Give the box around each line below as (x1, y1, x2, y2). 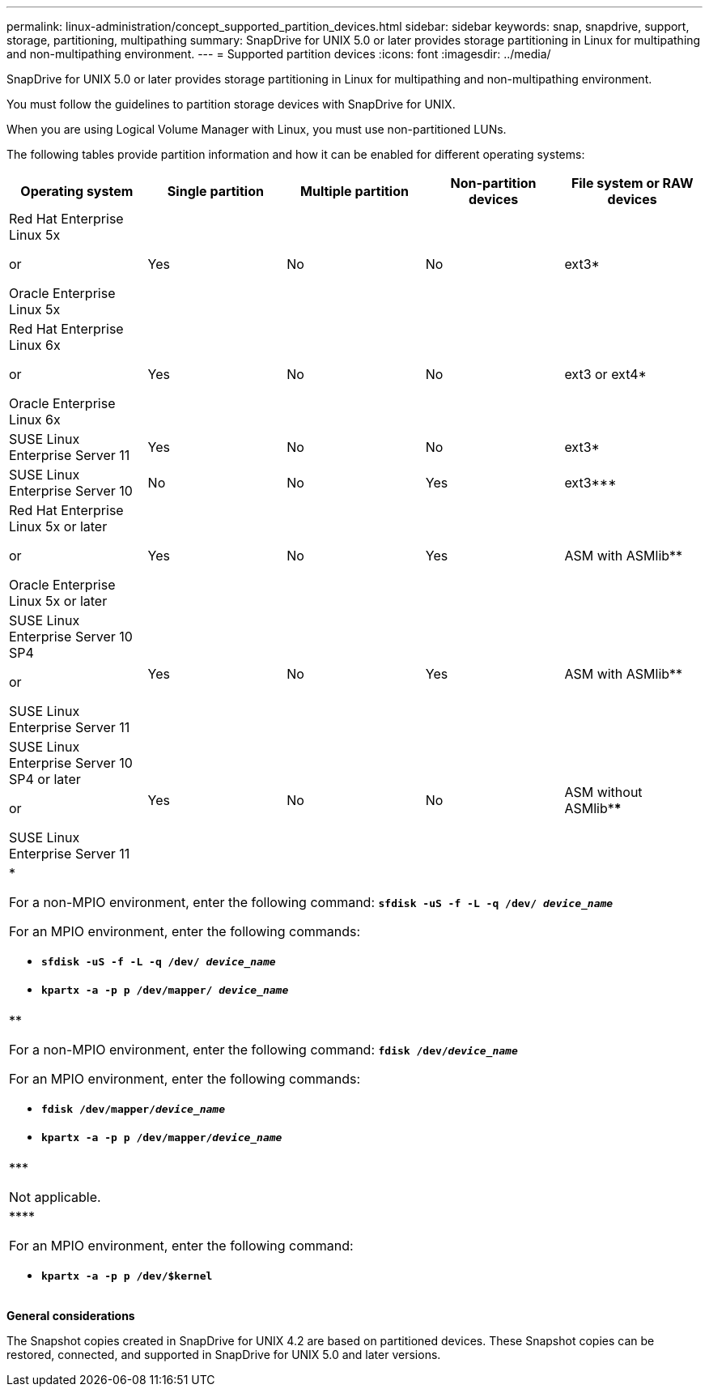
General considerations (6, 1309, 135, 1323)
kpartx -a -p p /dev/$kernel (41, 1270, 213, 1282)
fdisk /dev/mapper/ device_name (41, 1103, 225, 1115)
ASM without (564, 784, 643, 800)
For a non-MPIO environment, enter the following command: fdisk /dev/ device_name (9, 1042, 518, 1058)
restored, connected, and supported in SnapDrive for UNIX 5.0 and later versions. (6, 1348, 441, 1361)
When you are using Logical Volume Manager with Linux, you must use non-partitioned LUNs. (6, 122, 507, 136)
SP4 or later (9, 771, 81, 787)
